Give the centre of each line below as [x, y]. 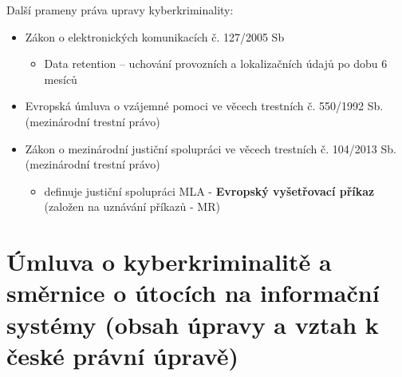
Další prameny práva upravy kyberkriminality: [120, 10]
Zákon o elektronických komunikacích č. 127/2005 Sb [155, 36]
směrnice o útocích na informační [193, 293]
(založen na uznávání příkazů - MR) [132, 206]
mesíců [61, 79]
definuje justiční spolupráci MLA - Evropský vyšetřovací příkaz [209, 190]
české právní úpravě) [123, 355]
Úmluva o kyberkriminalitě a [169, 262]
